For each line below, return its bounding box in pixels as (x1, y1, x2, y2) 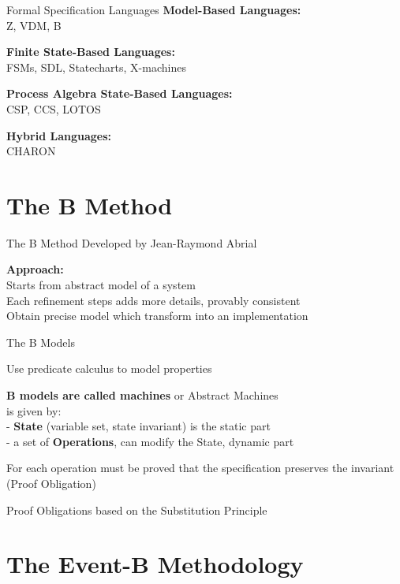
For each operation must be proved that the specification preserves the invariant (6, 459, 394, 476)
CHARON (6, 143, 56, 159)
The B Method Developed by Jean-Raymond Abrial (6, 234, 257, 251)
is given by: (6, 402, 62, 418)
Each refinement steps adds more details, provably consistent (6, 292, 301, 308)
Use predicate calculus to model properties (6, 360, 212, 377)
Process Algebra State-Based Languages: (6, 85, 233, 102)
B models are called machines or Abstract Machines (6, 387, 279, 404)
